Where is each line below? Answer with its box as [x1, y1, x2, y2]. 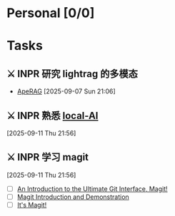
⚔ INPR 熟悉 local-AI [6, 109, 99, 122]
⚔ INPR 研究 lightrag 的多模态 [6, 68, 139, 80]
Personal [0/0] [6, 5, 95, 21]
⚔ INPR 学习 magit [6, 151, 89, 163]
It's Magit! [16, 200, 47, 209]
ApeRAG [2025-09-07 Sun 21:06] [16, 87, 116, 96]
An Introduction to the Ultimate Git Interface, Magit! [16, 184, 169, 193]
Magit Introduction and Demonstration [16, 192, 129, 201]
